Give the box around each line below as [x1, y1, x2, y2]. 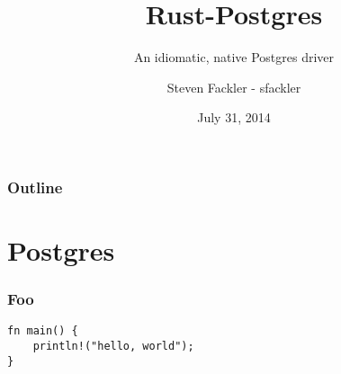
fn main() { [7, 325, 78, 338]
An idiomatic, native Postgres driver [133, 48, 335, 67]
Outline [7, 175, 63, 198]
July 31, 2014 [197, 108, 271, 127]
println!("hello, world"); [32, 340, 194, 353]
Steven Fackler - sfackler [166, 77, 301, 96]
